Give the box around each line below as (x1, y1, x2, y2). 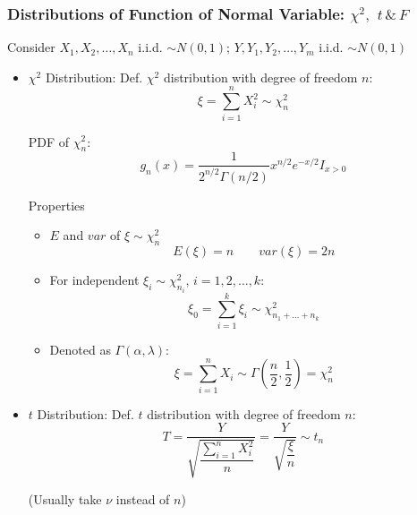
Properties (28, 195, 85, 214)
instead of (115, 489, 170, 508)
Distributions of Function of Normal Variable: (7, 2, 345, 24)
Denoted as (49, 339, 111, 358)
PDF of (28, 132, 70, 150)
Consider (7, 38, 55, 56)
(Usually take (28, 489, 102, 508)
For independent (49, 270, 140, 289)
